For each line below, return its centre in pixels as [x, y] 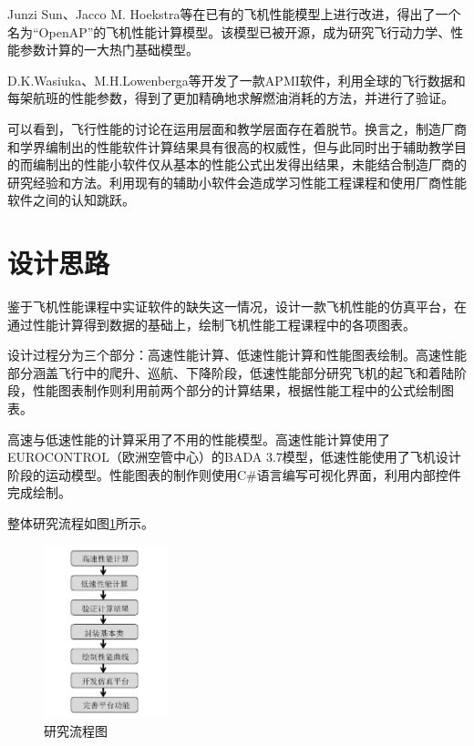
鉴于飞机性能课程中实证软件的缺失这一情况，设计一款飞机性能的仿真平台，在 [237, 307]
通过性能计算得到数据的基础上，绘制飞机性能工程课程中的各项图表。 [211, 324]
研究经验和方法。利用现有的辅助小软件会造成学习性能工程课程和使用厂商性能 [237, 182]
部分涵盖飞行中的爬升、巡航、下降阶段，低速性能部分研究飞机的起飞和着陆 [231, 372]
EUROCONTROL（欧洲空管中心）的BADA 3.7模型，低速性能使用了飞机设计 [234, 457]
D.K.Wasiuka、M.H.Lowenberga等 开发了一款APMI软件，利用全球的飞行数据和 [237, 80]
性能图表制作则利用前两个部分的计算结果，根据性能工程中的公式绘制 [237, 390]
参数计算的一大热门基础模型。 [109, 50]
